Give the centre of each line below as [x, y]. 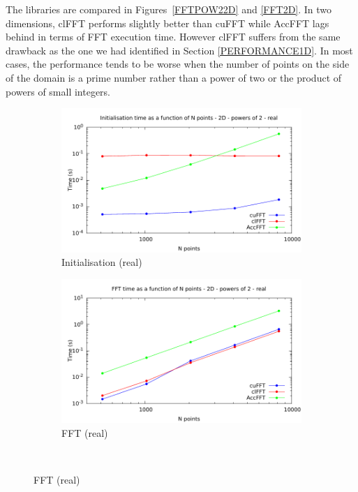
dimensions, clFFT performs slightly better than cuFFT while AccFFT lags [167, 23]
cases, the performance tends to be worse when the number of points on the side [178, 64]
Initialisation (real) [102, 262]
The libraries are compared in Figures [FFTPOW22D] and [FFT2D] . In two [169, 9]
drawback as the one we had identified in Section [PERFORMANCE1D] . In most [179, 50]
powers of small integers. [58, 91]
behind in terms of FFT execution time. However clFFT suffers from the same [173, 37]
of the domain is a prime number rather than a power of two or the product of [174, 77]
